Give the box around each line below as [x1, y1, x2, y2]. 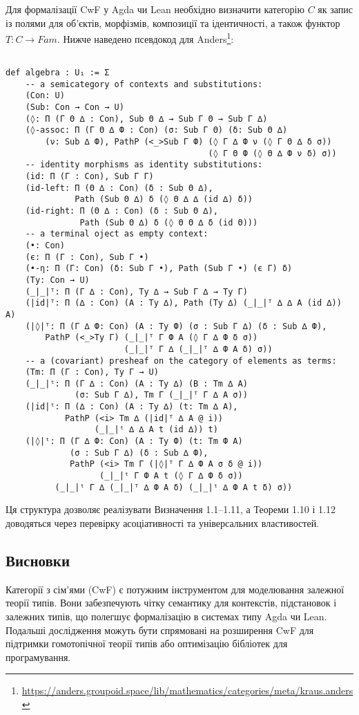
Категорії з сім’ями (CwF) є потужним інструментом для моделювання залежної [6, 582, 345, 596]
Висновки [6, 549, 70, 570]
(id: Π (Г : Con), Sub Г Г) [25, 171, 154, 181]
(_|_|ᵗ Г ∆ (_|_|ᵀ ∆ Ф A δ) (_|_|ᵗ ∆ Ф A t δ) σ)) [55, 482, 293, 492]
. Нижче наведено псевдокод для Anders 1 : [57, 30, 234, 46]
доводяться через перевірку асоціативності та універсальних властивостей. [6, 515, 320, 530]
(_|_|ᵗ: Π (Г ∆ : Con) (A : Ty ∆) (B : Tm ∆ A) [25, 378, 248, 389]
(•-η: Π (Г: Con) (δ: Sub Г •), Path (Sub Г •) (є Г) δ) [25, 263, 293, 274]
